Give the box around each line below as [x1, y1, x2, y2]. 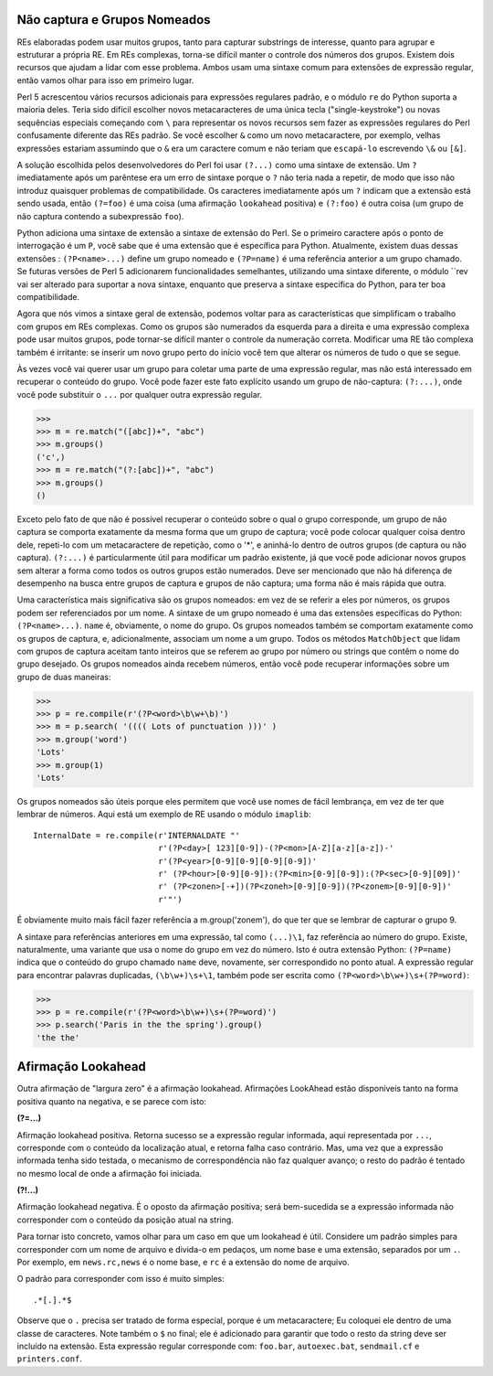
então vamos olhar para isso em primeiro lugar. [16, 74, 194, 86]
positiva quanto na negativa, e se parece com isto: [16, 1095, 207, 1106]
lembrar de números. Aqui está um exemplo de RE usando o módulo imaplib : [16, 809, 311, 820]
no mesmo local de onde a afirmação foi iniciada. [16, 1168, 203, 1179]
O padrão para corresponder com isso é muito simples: [16, 1274, 226, 1285]
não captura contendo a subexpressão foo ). [16, 210, 184, 221]
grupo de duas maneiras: [16, 671, 111, 682]
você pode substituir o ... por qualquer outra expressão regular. [16, 389, 263, 400]
